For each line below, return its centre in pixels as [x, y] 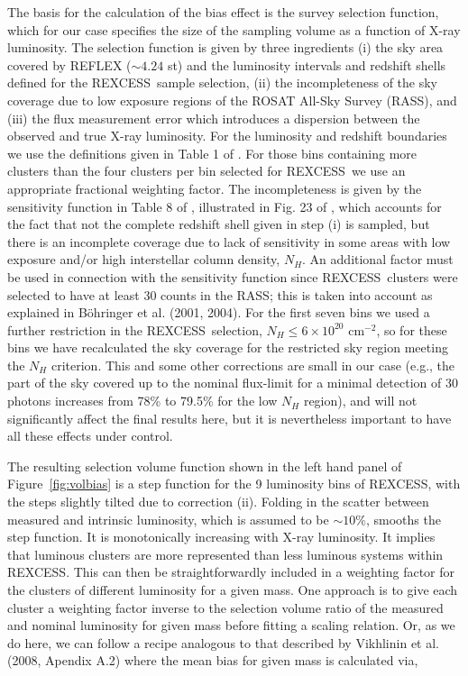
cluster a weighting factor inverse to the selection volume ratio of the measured [225, 607]
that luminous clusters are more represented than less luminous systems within [225, 554]
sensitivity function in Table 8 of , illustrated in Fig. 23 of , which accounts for [225, 206]
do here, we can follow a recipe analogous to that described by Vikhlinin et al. [223, 642]
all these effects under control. [90, 436]
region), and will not [360, 401]
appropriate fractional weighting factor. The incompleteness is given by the [215, 188]
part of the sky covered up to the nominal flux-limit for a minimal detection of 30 [233, 383]
